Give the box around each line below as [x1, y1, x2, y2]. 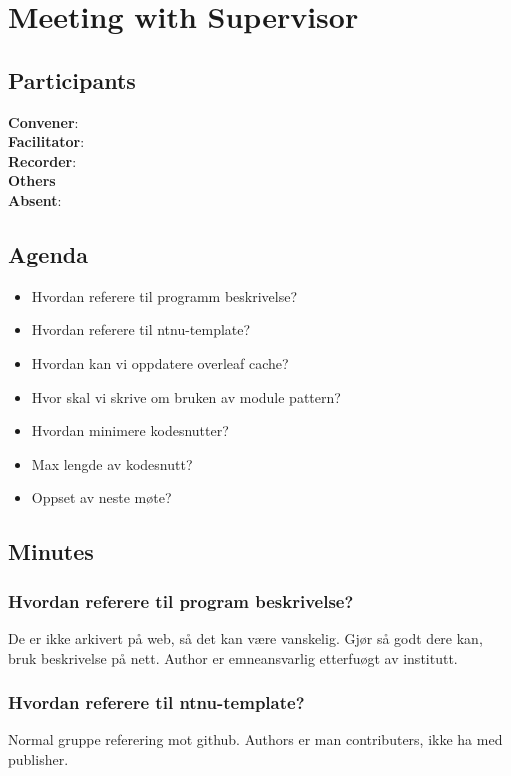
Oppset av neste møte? [31, 487, 172, 508]
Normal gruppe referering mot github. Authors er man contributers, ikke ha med [8, 729, 503, 750]
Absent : [8, 189, 62, 210]
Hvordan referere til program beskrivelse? [8, 588, 354, 613]
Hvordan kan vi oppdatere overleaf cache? [31, 352, 289, 373]
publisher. [8, 748, 69, 769]
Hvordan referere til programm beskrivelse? [31, 285, 298, 306]
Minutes [8, 536, 94, 567]
